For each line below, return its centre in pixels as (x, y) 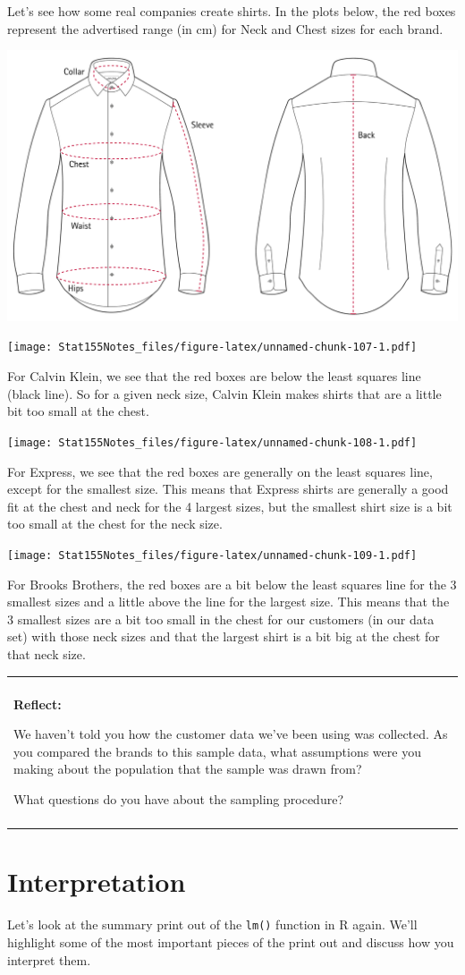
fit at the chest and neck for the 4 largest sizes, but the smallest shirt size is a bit (230, 506)
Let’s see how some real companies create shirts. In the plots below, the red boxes (232, 11)
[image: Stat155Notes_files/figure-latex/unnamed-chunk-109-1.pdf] (212, 555)
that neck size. (46, 653)
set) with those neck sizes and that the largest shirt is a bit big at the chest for (224, 636)
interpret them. (49, 959)
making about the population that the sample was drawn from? (188, 769)
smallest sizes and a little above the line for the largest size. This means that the (228, 602)
